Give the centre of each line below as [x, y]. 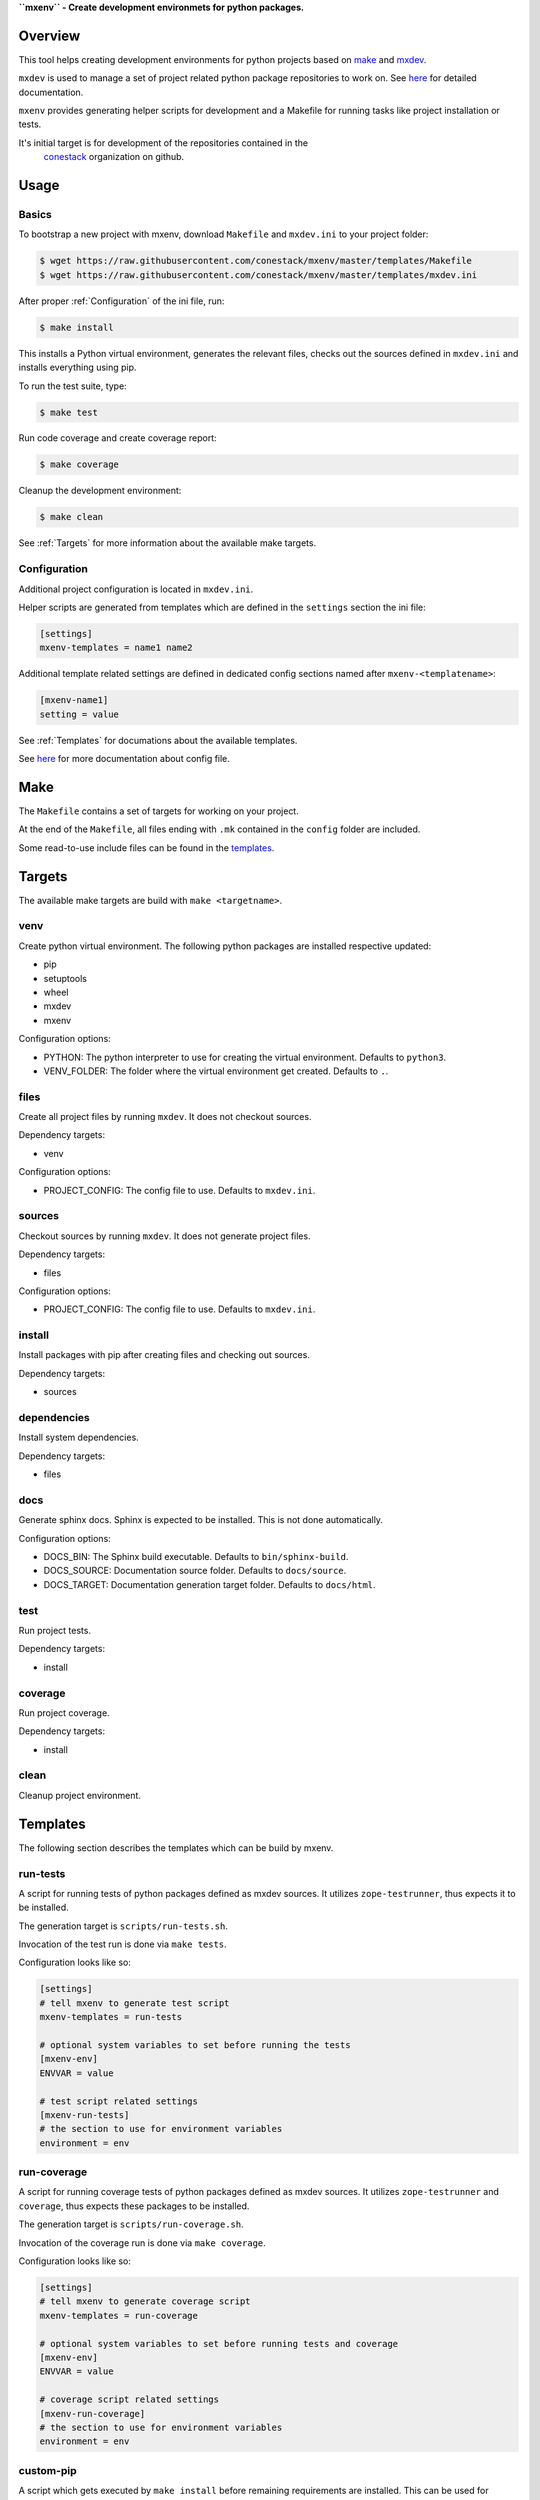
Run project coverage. [64, 1712]
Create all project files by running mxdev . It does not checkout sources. [165, 1117]
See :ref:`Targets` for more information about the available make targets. [167, 543]
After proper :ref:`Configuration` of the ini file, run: [121, 301]
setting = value [79, 714]
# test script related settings [119, 2101]
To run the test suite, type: [72, 386]
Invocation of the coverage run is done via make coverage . [142, 2242]
